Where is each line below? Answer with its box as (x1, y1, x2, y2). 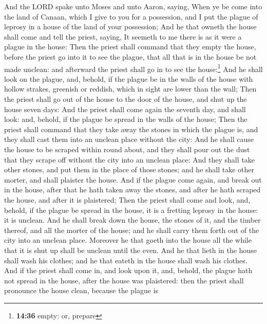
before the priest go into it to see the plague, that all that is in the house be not (4, 51, 257, 62)
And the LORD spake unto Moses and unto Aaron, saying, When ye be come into (4, 1, 262, 11)
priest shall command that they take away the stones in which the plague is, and (4, 123, 258, 134)
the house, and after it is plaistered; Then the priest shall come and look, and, (4, 194, 251, 205)
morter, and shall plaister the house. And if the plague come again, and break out (4, 174, 262, 185)
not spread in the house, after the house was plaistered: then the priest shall (4, 275, 244, 285)
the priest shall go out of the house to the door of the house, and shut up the (4, 94, 247, 104)
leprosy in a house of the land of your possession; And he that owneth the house (4, 21, 257, 32)
